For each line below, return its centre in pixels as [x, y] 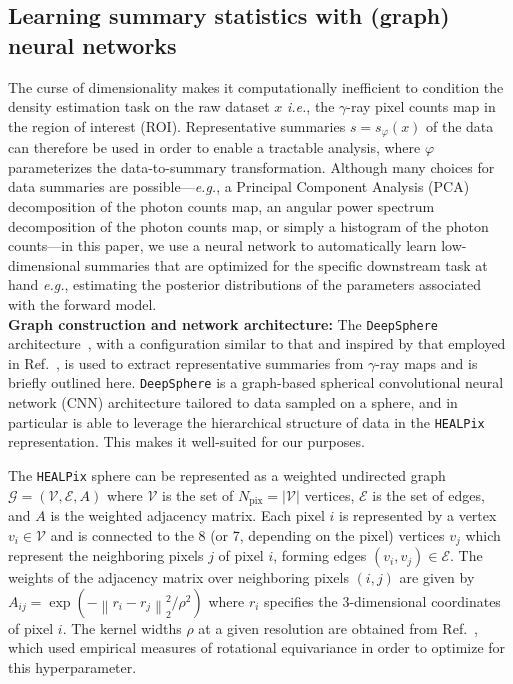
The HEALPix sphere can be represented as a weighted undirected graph [227, 474]
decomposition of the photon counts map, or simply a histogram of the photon [248, 225]
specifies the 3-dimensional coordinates [382, 600]
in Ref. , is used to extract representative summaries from [186, 362]
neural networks [92, 44]
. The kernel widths [122, 627]
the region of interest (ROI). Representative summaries [177, 125]
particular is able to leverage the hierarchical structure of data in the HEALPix [246, 421]
